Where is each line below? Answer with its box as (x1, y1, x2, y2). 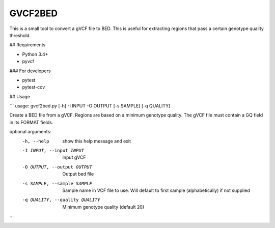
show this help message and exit (62, 138, 131, 144)
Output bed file (62, 171, 94, 177)
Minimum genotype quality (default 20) (62, 204, 145, 210)
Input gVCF (62, 154, 86, 160)
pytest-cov (22, 84, 45, 90)
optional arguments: (9, 129, 52, 135)
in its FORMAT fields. (9, 119, 53, 125)
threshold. (9, 32, 31, 38)
